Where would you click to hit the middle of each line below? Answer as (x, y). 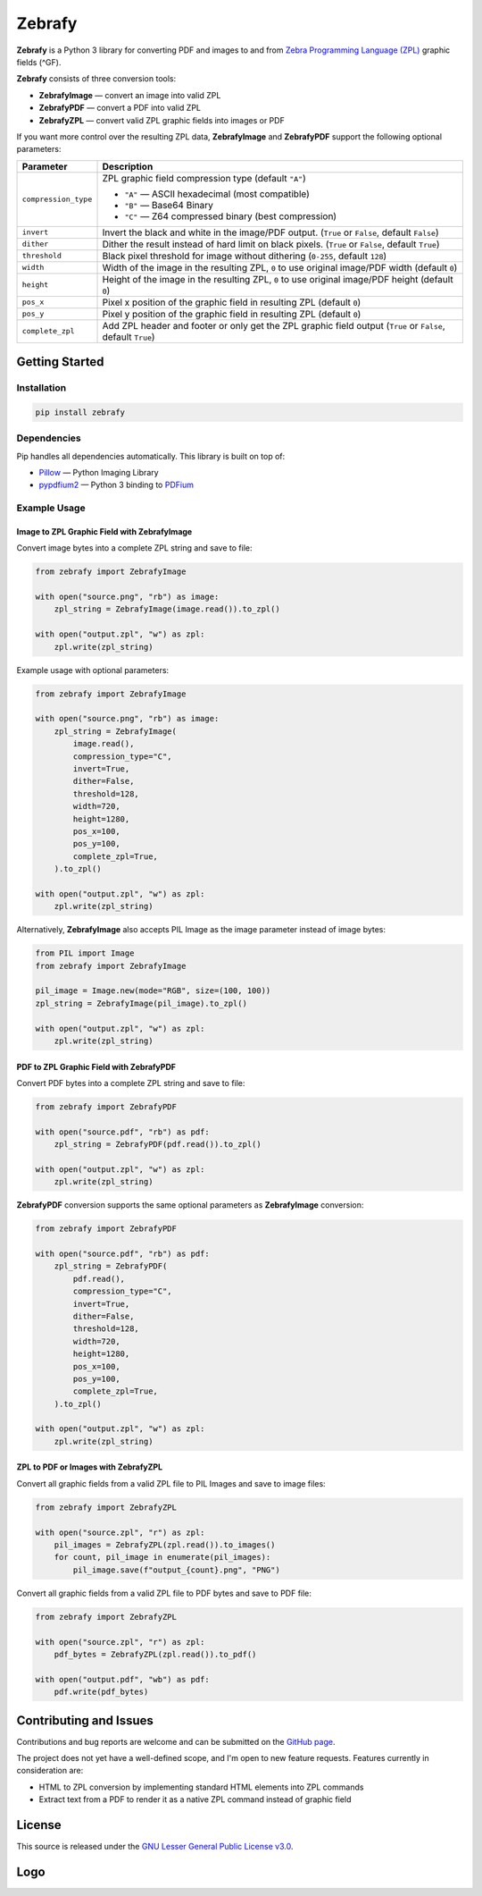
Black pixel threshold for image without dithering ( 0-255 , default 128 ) (245, 256)
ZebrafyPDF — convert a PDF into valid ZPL (120, 108)
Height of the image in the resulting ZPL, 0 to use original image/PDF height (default (278, 279)
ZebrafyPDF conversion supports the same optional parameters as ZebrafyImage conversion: (190, 1205)
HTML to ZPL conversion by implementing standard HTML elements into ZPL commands (201, 1787)
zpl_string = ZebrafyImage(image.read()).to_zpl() (167, 609)
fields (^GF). (39, 62)
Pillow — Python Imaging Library (99, 472)
